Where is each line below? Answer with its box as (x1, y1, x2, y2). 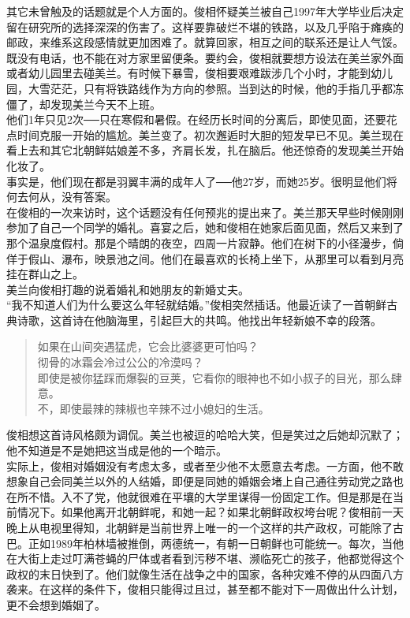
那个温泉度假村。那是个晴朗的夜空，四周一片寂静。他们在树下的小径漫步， (6, 234, 393, 251)
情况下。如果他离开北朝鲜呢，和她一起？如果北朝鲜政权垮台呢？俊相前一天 (17, 504, 404, 520)
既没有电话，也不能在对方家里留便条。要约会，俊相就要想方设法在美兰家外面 (6, 49, 404, 65)
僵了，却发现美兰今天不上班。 (6, 95, 161, 112)
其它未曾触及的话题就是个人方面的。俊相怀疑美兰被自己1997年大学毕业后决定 (6, 3, 404, 19)
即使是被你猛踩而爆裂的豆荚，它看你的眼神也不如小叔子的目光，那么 (37, 369, 391, 385)
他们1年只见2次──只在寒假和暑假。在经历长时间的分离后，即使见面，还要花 (6, 111, 397, 128)
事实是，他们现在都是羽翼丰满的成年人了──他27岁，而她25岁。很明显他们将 (6, 173, 397, 189)
